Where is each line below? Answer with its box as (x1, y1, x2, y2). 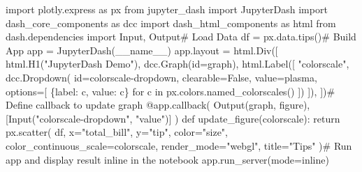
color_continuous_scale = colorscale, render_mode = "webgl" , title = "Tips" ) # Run (6, 138, 352, 153)
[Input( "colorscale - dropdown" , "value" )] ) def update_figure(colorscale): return (6, 111, 340, 125)
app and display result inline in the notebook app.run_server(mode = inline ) (6, 152, 329, 166)
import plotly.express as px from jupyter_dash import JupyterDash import (6, 2, 328, 16)
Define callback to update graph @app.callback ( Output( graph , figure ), (6, 97, 310, 112)
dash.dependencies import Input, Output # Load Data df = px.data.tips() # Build (6, 29, 356, 44)
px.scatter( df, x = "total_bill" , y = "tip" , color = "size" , (6, 125, 229, 139)
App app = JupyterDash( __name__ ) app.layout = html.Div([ (6, 42, 278, 57)
